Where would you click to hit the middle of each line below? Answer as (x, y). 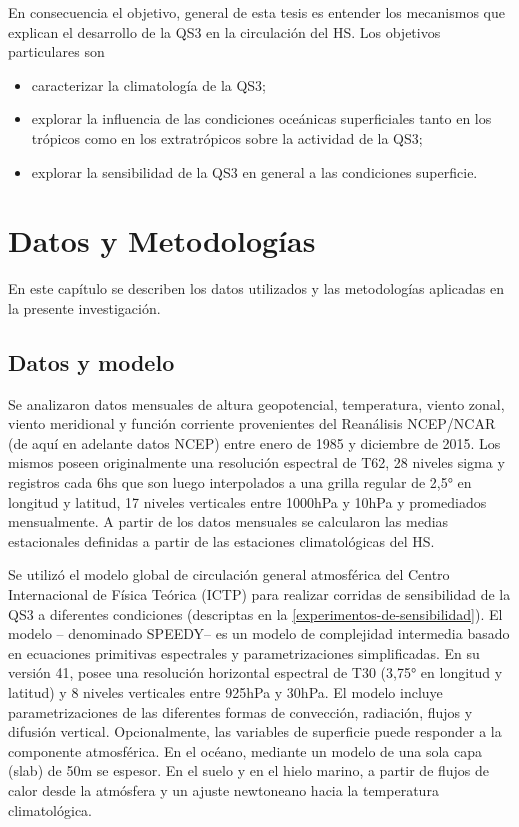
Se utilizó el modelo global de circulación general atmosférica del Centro (229, 574)
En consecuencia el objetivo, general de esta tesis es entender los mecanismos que (257, 12)
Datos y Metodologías (162, 240)
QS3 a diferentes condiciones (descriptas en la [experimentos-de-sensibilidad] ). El (255, 613)
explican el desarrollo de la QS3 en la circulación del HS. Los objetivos (224, 31)
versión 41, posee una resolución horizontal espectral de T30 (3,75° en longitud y (255, 672)
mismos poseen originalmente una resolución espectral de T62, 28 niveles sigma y (256, 462)
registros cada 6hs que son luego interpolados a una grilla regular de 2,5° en (240, 482)
